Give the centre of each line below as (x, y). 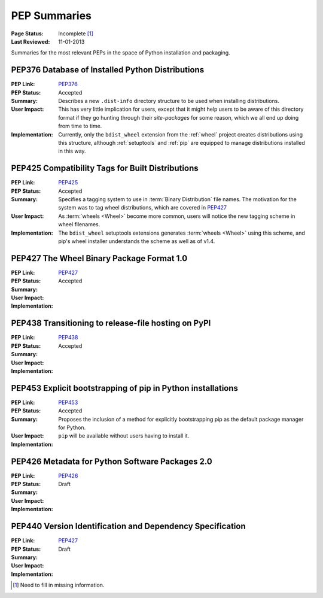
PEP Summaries (51, 16)
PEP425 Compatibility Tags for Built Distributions (105, 169)
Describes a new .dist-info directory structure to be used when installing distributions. (169, 101)
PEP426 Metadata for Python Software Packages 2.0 (112, 461)
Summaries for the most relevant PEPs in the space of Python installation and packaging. (121, 53)
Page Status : (28, 34)
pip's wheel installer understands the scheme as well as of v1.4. (137, 241)
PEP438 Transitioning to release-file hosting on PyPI (111, 323)
